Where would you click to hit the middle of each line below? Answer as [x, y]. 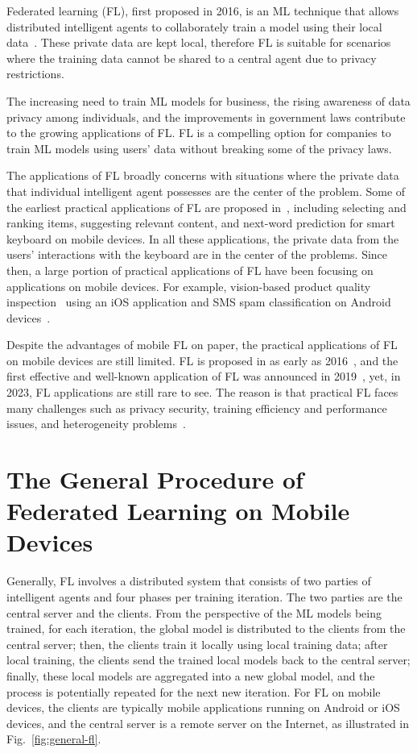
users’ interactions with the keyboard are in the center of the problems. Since [197, 254]
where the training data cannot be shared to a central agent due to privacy [192, 58]
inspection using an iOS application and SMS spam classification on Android [199, 302]
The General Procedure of [155, 479]
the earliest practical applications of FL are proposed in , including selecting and [206, 207]
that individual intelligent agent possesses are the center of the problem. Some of [206, 191]
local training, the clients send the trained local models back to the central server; [208, 660]
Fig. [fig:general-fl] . [54, 739]
